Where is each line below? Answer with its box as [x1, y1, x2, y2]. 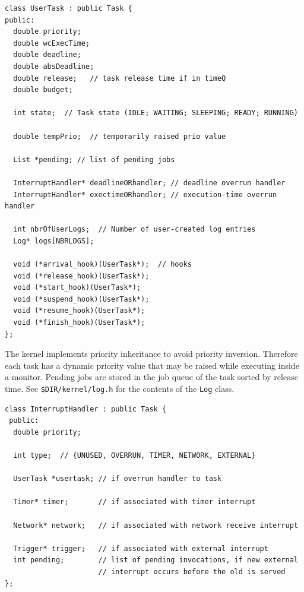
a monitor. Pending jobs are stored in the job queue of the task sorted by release [5, 371, 298, 383]
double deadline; [13, 50, 81, 59]
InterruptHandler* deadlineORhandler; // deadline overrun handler [13, 178, 286, 187]
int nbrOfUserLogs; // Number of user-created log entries [13, 225, 256, 234]
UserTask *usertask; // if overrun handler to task [13, 474, 222, 483]
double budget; [13, 86, 73, 94]
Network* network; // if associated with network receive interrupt [13, 521, 298, 530]
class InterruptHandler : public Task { [5, 404, 167, 413]
